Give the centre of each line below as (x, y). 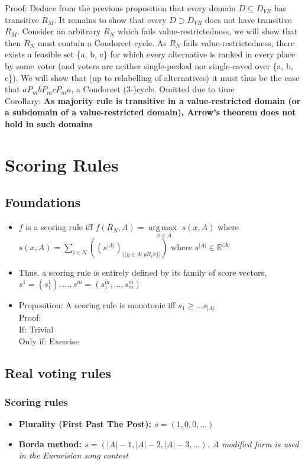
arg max (163, 228)
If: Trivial (36, 329)
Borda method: (50, 443)
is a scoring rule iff (59, 227)
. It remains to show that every (110, 19)
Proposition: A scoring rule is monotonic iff (97, 304)
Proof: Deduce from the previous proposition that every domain (120, 8)
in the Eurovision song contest (73, 455)
